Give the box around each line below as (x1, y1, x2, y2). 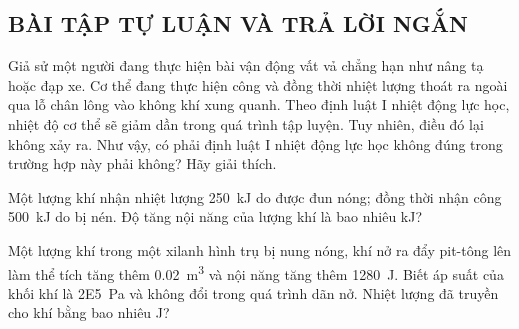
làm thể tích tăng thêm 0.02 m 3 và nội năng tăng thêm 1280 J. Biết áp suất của (8, 260, 504, 284)
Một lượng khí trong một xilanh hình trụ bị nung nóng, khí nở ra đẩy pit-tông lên (8, 239, 512, 260)
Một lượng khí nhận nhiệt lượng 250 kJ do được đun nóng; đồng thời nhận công (8, 186, 502, 207)
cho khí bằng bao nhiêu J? (8, 302, 170, 323)
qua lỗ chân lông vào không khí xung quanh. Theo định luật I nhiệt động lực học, (8, 94, 510, 115)
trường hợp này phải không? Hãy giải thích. (8, 153, 277, 174)
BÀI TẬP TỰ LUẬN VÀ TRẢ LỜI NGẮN (8, 8, 468, 39)
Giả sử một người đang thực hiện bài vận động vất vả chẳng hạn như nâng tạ (8, 55, 484, 76)
